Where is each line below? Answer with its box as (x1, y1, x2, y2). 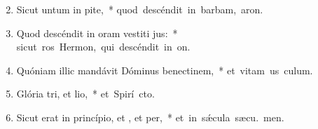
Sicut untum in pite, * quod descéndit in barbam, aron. (16, 2, 263, 16)
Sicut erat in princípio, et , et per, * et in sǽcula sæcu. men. (16, 109, 284, 124)
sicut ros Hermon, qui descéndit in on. (16, 39, 191, 54)
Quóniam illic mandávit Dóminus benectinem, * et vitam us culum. (16, 62, 313, 77)
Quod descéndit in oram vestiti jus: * (16, 25, 178, 40)
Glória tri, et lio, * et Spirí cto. (16, 86, 155, 101)
